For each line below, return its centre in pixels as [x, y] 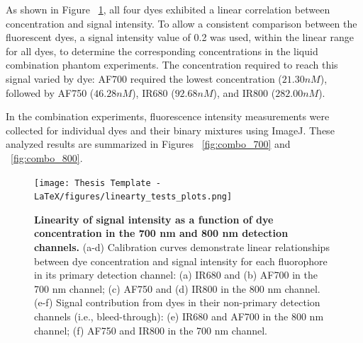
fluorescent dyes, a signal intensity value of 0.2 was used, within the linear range [180, 37]
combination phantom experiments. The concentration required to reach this [172, 65]
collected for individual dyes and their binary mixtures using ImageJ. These [170, 130]
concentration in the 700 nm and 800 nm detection [161, 233]
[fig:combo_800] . [47, 157]
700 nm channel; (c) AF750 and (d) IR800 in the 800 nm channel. [177, 288]
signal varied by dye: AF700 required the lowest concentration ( [144, 78]
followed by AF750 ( [50, 92]
